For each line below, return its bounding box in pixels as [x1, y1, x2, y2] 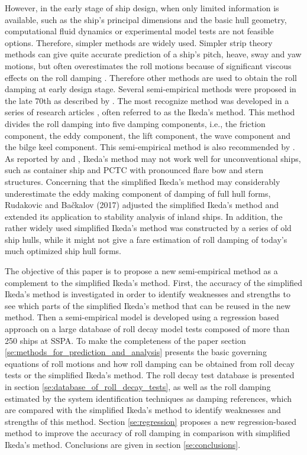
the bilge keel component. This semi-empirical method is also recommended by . [5, 141, 295, 153]
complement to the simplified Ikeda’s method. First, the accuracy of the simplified [5, 276, 303, 288]
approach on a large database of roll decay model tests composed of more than [5, 323, 290, 335]
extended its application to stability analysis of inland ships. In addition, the [5, 210, 283, 222]
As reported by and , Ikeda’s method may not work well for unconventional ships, [5, 152, 301, 164]
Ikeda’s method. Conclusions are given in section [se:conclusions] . [5, 438, 241, 450]
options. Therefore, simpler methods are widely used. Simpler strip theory [5, 36, 273, 48]
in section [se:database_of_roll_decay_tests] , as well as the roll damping [5, 381, 271, 392]
